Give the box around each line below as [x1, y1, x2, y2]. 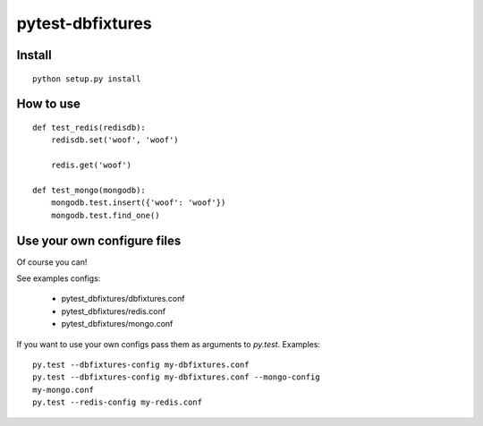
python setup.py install [32, 73, 141, 84]
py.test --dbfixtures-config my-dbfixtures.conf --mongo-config [32, 372, 321, 382]
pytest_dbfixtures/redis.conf [61, 305, 165, 317]
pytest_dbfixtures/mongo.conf [61, 319, 174, 329]
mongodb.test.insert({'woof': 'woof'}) [50, 198, 226, 208]
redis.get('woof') [50, 160, 132, 170]
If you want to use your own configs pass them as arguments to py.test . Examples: [16, 338, 321, 349]
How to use [16, 97, 80, 112]
